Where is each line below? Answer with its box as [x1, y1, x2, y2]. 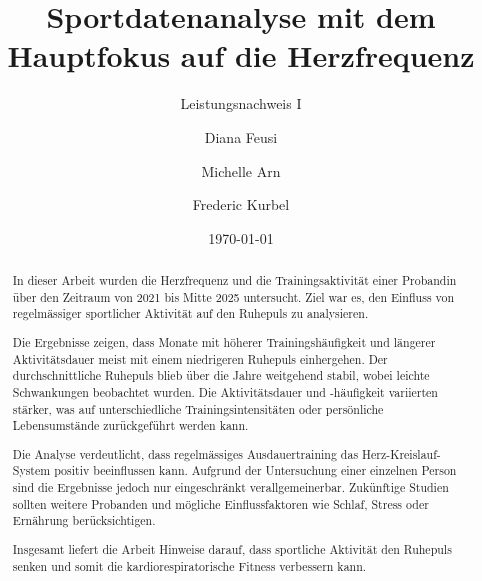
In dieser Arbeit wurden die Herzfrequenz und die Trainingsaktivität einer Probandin [12, 272, 457, 289]
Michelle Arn [201, 160, 281, 181]
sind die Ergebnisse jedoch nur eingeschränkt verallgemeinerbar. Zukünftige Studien [12, 479, 449, 496]
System [12, 462, 51, 479]
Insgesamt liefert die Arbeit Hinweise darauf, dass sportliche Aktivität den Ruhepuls [12, 540, 452, 557]
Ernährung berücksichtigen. [12, 512, 156, 529]
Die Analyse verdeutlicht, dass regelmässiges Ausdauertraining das [12, 445, 359, 462]
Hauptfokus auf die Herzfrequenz [7, 35, 475, 76]
